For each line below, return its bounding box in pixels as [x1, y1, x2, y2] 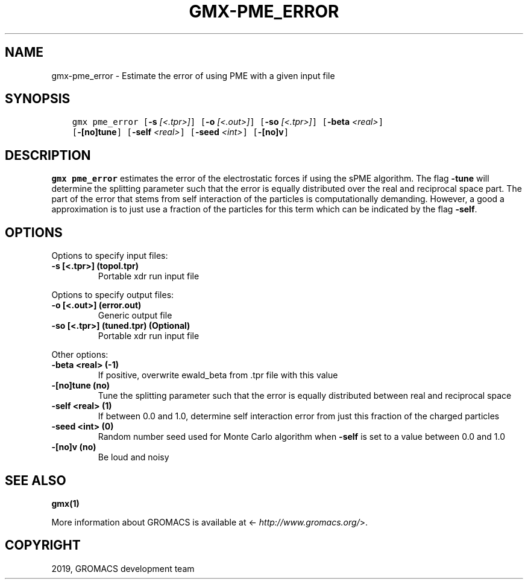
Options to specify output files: [51, 290, 174, 300]
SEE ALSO [5, 472, 66, 488]
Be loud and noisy [98, 452, 169, 463]
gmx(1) [51, 498, 80, 509]
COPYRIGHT [5, 538, 81, 553]
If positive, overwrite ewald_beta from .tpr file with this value [98, 370, 338, 381]
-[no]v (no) [51, 442, 96, 452]
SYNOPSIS [5, 91, 71, 107]
